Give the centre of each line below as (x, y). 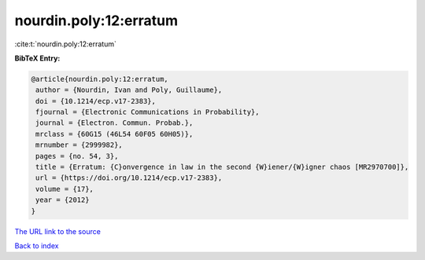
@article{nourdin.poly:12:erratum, (100, 79)
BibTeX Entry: (37, 58)
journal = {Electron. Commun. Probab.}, (115, 123)
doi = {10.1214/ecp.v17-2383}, (96, 101)
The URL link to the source (58, 231)
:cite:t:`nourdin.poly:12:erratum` (66, 44)
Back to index (37, 245)
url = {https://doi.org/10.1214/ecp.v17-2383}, (129, 178)
